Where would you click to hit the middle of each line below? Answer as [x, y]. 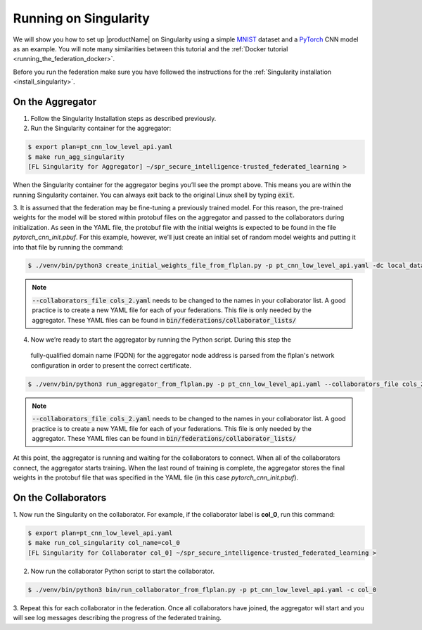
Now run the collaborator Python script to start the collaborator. [122, 571]
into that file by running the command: [68, 247]
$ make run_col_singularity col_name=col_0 [104, 543]
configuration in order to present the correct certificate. [111, 365]
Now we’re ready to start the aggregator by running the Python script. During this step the [161, 340]
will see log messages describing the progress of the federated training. [117, 618]
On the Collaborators [60, 497]
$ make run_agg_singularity [76, 157]
